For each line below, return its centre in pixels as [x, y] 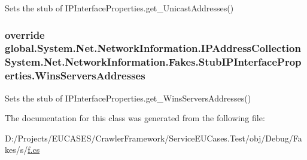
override [25, 34]
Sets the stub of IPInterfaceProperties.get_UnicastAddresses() [119, 8]
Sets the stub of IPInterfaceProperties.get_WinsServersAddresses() [128, 98]
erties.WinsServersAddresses [75, 76]
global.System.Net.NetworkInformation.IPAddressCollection [153, 48]
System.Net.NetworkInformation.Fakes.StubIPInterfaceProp [153, 62]
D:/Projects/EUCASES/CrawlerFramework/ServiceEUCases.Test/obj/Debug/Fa [153, 138]
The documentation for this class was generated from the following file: [135, 118]
